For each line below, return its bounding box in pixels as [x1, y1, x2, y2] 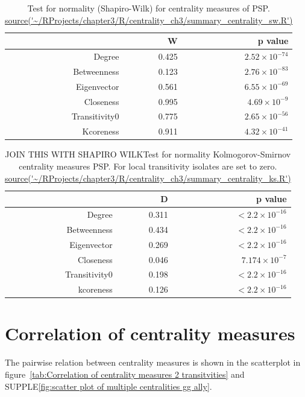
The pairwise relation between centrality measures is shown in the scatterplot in [5, 356, 301, 369]
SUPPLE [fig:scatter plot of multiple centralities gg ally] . [5, 380, 212, 392]
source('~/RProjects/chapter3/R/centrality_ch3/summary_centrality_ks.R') [5, 171, 291, 184]
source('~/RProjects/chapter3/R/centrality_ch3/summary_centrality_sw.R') [5, 13, 293, 26]
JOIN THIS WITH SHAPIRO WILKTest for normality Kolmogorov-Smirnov [5, 148, 291, 160]
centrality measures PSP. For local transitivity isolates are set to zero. [19, 159, 277, 172]
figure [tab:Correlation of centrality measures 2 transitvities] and [5, 368, 245, 380]
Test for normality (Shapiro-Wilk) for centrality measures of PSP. [27, 2, 270, 14]
